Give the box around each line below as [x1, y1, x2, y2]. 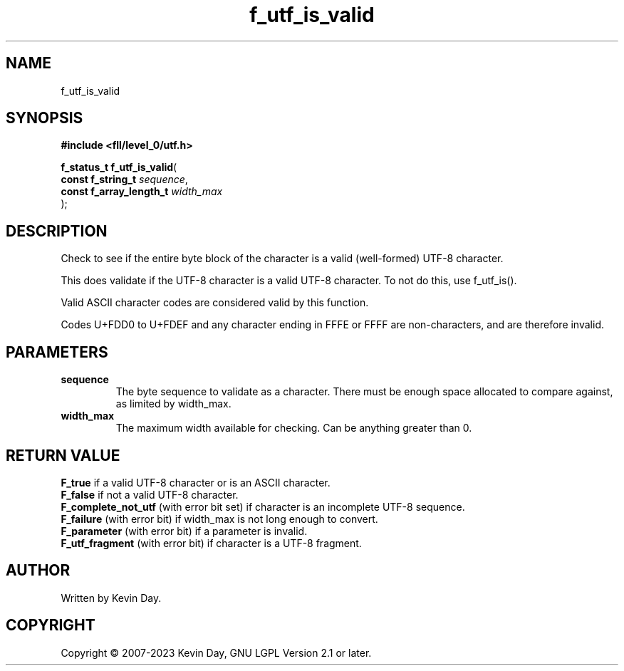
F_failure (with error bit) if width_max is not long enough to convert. [61, 512, 378, 525]
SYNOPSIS [6, 109, 83, 128]
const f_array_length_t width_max [61, 185, 223, 198]
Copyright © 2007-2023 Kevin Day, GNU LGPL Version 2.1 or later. [61, 646, 372, 659]
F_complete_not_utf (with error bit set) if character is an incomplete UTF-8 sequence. [61, 500, 465, 513]
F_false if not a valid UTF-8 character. [61, 488, 239, 501]
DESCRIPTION [6, 222, 108, 240]
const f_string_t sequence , [61, 173, 188, 186]
